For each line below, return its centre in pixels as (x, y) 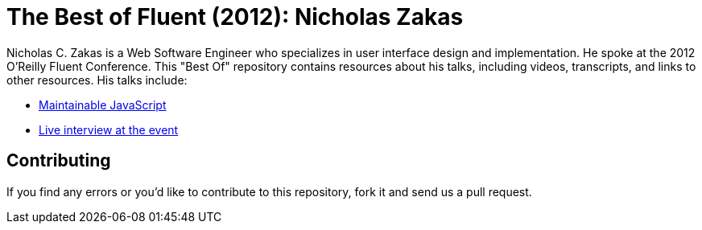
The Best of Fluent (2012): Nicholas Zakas (235, 17)
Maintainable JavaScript (103, 105)
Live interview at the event (109, 129)
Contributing (59, 161)
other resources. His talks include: (97, 80)
